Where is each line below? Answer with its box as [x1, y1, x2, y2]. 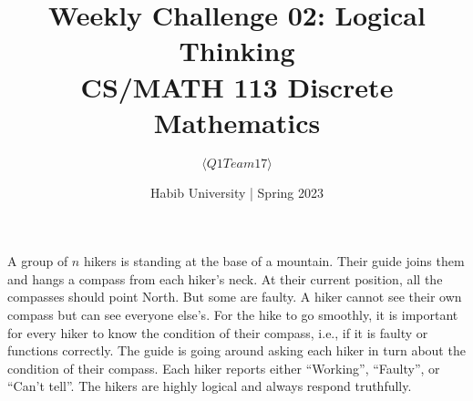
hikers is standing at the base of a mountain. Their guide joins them [83, 252, 465, 271]
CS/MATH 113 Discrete [80, 67, 394, 105]
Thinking [179, 32, 295, 69]
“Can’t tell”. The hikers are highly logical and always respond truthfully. [7, 376, 412, 396]
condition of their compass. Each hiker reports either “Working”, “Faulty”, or [7, 358, 440, 377]
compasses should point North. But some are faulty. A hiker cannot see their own [7, 287, 462, 306]
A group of [7, 252, 68, 271]
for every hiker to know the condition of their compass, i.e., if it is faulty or [7, 323, 428, 342]
